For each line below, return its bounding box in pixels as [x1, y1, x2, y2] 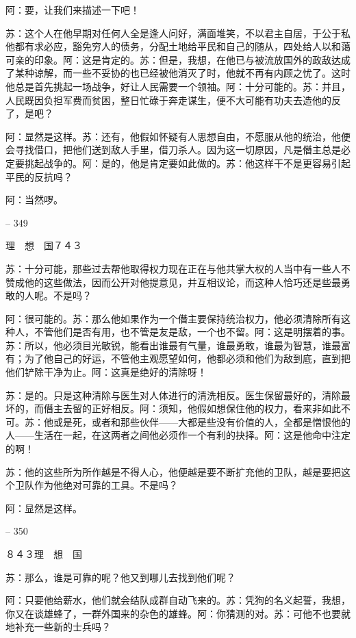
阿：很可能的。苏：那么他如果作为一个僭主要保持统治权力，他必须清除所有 [5, 311, 341, 325]
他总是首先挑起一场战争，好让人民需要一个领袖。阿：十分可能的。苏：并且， [5, 79, 351, 93]
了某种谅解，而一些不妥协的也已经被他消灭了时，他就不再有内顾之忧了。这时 [5, 66, 351, 80]
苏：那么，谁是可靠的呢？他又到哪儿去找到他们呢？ [5, 570, 236, 584]
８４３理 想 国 [5, 547, 82, 561]
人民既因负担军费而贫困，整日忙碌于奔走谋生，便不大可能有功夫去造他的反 [5, 92, 341, 107]
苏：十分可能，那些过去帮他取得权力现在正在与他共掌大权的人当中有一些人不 [5, 261, 351, 275]
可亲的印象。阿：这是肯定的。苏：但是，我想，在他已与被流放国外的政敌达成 [5, 52, 351, 66]
